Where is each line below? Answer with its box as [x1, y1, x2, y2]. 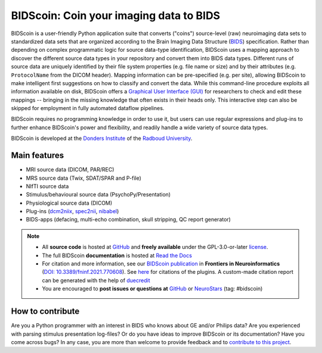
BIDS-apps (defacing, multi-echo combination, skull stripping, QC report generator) [26, 216, 231, 223]
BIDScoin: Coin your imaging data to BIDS [11, 9, 221, 22]
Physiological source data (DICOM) [26, 199, 113, 207]
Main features [11, 151, 64, 161]
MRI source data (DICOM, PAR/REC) [26, 166, 114, 173]
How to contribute [11, 307, 80, 317]
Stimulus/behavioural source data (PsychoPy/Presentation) [26, 191, 171, 198]
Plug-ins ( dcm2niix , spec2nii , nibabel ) [26, 208, 119, 215]
